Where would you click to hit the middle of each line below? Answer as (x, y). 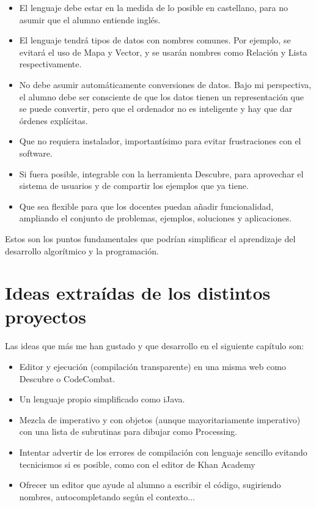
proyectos (46, 316)
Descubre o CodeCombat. (67, 378)
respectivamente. (50, 64)
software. (36, 153)
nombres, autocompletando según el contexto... (107, 496)
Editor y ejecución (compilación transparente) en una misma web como (152, 366)
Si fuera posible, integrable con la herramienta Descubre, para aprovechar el (161, 173)
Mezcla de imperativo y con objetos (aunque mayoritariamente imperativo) (160, 419)
